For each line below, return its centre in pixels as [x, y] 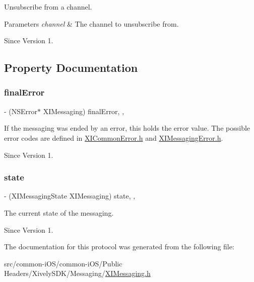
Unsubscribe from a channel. [48, 7]
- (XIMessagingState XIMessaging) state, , [70, 196]
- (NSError [21, 111]
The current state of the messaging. [59, 212]
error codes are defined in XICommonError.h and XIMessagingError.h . [114, 137]
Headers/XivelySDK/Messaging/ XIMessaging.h [77, 273]
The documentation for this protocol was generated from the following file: [119, 247]
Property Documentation [71, 68]
